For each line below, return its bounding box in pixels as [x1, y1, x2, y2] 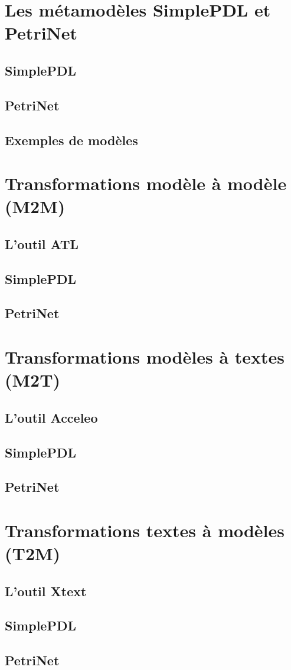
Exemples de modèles [5, 130, 138, 149]
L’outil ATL [5, 234, 79, 253]
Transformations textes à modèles [5, 518, 285, 542]
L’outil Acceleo [5, 408, 98, 426]
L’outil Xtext [5, 581, 87, 600]
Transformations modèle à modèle [5, 171, 287, 195]
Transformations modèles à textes [5, 345, 285, 368]
